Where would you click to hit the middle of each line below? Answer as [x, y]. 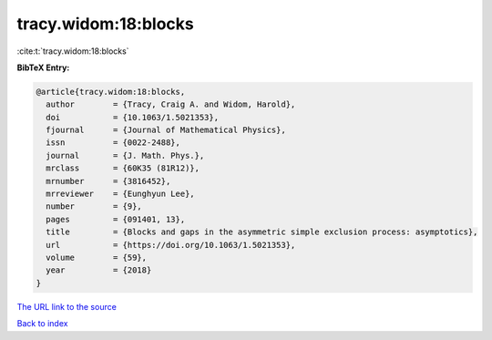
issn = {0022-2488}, [113, 143]
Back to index [42, 324]
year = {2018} [99, 270]
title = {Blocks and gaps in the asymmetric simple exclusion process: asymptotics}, [262, 232]
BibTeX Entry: [43, 67]
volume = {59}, [97, 258]
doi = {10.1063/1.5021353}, [132, 117]
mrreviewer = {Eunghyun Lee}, [120, 194]
